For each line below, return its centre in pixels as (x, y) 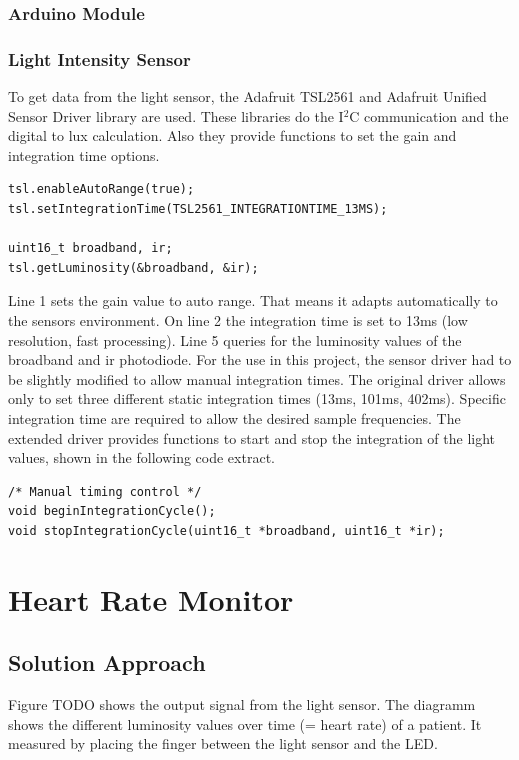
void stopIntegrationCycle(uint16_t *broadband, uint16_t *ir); (226, 530)
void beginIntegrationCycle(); (112, 511)
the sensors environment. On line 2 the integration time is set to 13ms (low (238, 320)
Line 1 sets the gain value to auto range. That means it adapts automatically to (253, 300)
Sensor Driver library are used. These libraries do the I (176, 115)
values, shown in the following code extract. (141, 457)
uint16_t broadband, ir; (90, 248)
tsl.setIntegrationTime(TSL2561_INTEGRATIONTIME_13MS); (198, 209)
